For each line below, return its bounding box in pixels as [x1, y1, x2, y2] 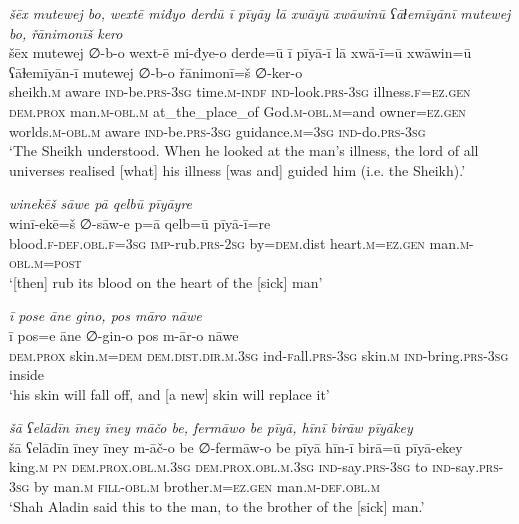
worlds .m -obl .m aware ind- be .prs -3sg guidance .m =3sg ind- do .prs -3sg [9, 120, 426, 141]
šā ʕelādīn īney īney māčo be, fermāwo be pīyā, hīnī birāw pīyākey [9, 417, 413, 438]
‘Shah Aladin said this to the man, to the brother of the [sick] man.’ [9, 495, 425, 516]
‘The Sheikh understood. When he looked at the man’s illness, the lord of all [9, 140, 479, 161]
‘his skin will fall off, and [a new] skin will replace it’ [9, 383, 330, 404]
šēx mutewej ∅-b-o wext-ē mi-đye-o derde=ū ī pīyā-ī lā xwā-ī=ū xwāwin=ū [9, 42, 472, 63]
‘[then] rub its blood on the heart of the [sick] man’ [9, 271, 323, 292]
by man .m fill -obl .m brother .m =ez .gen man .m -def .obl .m [34, 476, 380, 497]
